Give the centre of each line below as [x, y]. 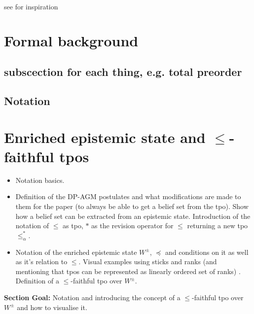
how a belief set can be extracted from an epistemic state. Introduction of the [133, 216]
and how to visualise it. [52, 307]
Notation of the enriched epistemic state [76, 252]
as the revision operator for [132, 226]
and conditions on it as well [207, 252]
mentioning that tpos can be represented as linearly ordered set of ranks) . [128, 271]
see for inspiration [31, 6]
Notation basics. [40, 180]
